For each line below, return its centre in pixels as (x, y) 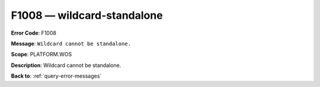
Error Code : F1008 (33, 33)
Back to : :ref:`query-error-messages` (56, 76)
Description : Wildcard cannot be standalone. (66, 65)
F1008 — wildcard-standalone (87, 15)
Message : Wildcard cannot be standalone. (71, 43)
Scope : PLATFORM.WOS (41, 54)
